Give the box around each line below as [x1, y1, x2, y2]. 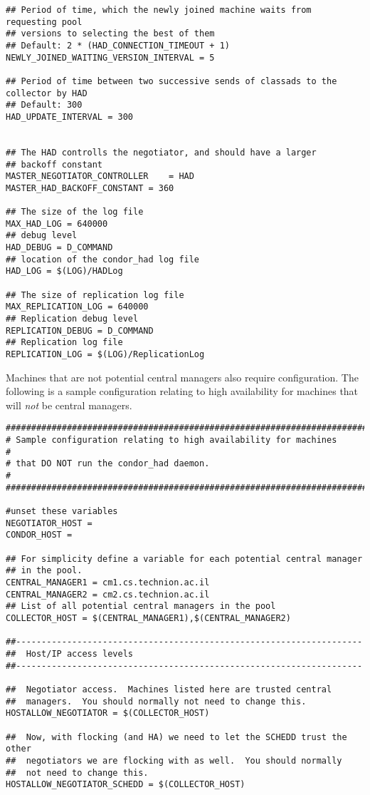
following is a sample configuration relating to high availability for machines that [6, 384, 359, 399]
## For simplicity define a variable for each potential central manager [6, 553, 363, 564]
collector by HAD [6, 88, 88, 98]
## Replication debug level [6, 314, 139, 324]
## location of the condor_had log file [6, 254, 200, 265]
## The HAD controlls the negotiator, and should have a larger [6, 147, 317, 158]
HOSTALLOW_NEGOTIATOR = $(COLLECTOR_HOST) [6, 708, 210, 719]
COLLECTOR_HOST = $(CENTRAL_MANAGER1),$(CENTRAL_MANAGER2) [6, 612, 291, 623]
